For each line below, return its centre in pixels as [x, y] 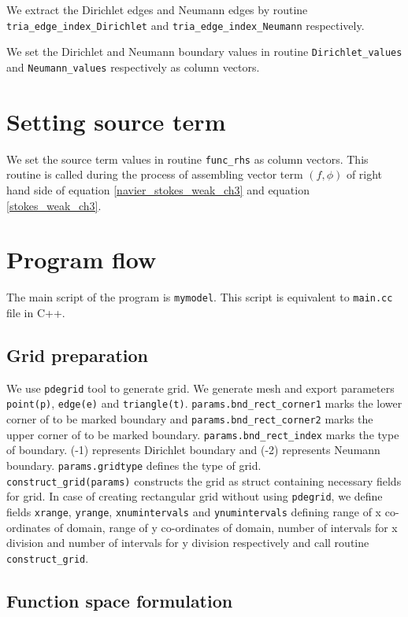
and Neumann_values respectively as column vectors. [133, 67]
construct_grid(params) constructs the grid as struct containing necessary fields [204, 480]
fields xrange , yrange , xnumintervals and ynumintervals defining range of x [194, 511]
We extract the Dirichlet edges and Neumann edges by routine [157, 9]
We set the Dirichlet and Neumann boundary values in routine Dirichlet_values [204, 52]
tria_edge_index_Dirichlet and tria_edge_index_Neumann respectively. [185, 25]
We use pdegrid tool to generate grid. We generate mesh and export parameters [200, 388]
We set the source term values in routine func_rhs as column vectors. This [187, 159]
